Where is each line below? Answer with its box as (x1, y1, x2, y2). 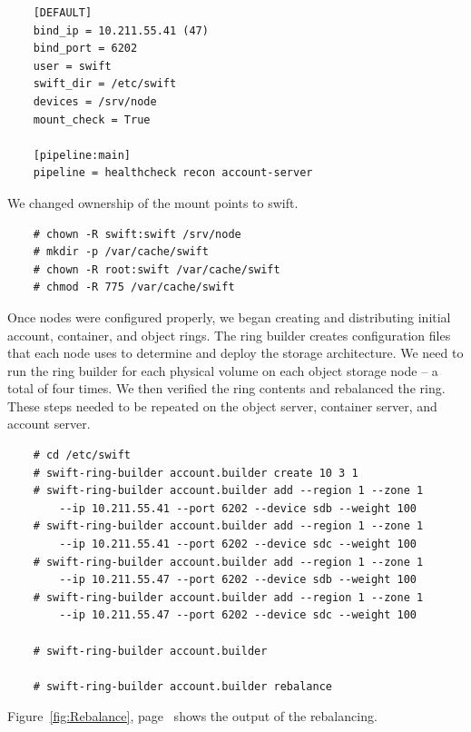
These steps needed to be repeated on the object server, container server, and (7, 396, 437, 415)
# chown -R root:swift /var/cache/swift (33, 262, 280, 276)
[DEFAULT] (33, 6, 93, 19)
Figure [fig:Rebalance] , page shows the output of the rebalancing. (7, 707, 378, 726)
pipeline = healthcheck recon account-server (33, 166, 313, 180)
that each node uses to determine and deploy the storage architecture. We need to (7, 343, 464, 362)
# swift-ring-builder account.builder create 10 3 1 (33, 466, 358, 480)
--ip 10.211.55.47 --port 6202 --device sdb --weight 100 (59, 573, 417, 587)
